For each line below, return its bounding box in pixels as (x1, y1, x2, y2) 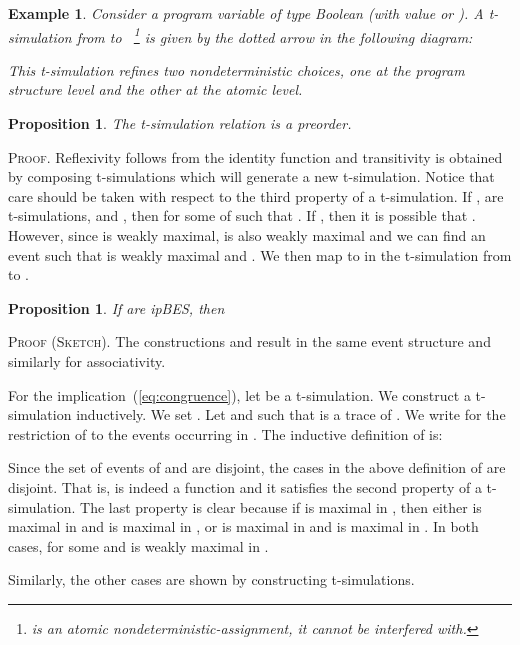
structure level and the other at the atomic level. (8, 79, 303, 100)
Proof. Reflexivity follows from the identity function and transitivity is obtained (8, 146, 503, 167)
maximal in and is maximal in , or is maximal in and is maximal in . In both (8, 516, 479, 537)
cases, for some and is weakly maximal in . (8, 535, 269, 556)
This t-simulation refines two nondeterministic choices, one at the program (8, 59, 465, 80)
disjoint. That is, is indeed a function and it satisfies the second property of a (8, 476, 482, 497)
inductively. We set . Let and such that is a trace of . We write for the (76, 404, 506, 425)
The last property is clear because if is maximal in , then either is (80, 496, 482, 517)
